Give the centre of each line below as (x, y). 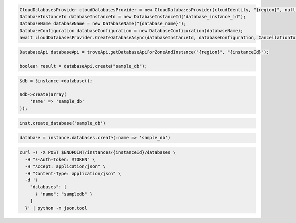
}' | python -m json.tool (56, 208)
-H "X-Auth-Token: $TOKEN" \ (60, 159)
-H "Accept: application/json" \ (65, 166)
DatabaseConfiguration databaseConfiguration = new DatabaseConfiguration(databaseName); (131, 30)
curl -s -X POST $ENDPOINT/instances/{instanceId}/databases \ (98, 153)
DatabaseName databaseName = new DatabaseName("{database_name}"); (103, 24)
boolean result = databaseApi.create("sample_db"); (83, 66)
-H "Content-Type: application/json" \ (73, 173)
